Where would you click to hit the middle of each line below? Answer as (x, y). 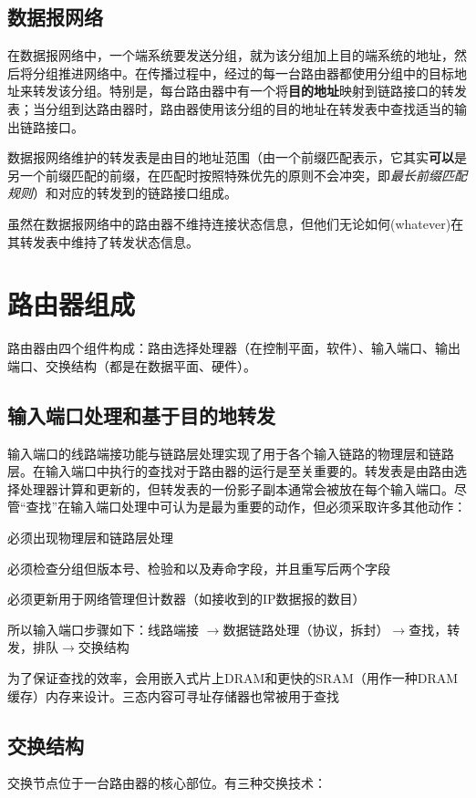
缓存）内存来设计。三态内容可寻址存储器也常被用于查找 (173, 695)
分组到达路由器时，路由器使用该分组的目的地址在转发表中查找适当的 (249, 108)
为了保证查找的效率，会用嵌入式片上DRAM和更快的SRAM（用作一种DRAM (233, 678)
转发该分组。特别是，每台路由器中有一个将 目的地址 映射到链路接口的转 (243, 91)
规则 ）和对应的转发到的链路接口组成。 (122, 193)
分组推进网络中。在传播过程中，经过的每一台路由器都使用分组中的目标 (243, 73)
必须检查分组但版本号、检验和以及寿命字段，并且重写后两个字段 (199, 568)
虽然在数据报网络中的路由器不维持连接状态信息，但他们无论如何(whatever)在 (236, 223)
